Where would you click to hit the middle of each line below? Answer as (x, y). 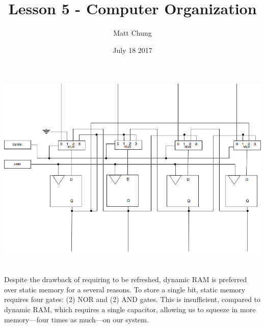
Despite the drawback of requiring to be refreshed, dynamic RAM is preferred (126, 279)
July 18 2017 (132, 50)
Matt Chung (132, 33)
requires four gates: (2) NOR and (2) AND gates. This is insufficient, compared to (132, 299)
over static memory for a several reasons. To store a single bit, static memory (125, 289)
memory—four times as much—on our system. (76, 319)
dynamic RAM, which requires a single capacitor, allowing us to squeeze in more (130, 309)
